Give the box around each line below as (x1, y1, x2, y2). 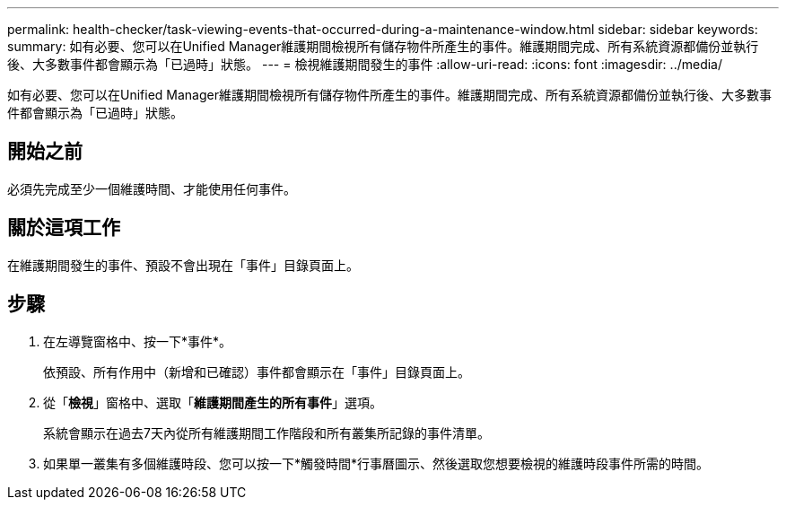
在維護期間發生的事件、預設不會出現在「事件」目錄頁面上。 (7, 257, 359, 273)
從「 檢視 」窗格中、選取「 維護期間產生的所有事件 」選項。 (43, 394, 382, 410)
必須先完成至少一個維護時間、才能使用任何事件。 (7, 180, 296, 197)
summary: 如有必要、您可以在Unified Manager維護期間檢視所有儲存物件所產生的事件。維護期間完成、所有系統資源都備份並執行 (7, 39, 759, 54)
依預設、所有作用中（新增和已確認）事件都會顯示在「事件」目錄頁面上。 (43, 363, 470, 380)
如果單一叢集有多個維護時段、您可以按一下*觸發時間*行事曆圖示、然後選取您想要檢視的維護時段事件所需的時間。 (43, 455, 710, 471)
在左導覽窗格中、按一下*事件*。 (43, 333, 232, 349)
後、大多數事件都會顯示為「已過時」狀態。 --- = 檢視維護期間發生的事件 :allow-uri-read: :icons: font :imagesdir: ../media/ (7, 57, 723, 72)
